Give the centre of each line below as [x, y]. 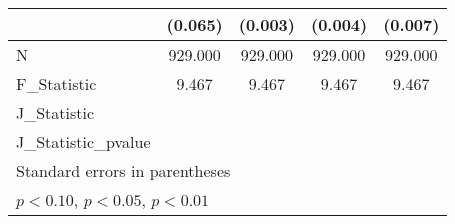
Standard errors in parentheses [123, 170]
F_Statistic [56, 83]
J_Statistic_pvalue [83, 141]
